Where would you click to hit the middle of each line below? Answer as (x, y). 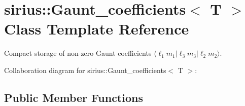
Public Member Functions (74, 97)
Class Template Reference (97, 29)
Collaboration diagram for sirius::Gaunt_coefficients (85, 70)
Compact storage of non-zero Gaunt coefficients (78, 53)
